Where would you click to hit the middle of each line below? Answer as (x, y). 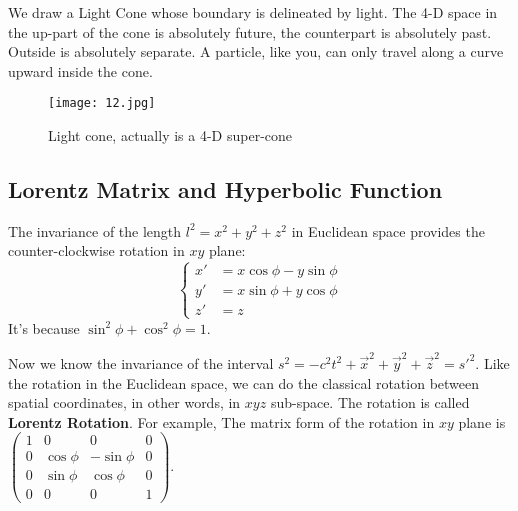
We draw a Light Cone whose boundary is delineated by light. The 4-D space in (253, 12)
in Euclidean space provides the (388, 230)
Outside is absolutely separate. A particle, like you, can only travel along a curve (256, 51)
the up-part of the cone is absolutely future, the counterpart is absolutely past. (250, 31)
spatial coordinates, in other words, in (124, 402)
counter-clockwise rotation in (96, 250)
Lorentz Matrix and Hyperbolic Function (225, 189)
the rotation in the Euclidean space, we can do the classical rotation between (244, 382)
